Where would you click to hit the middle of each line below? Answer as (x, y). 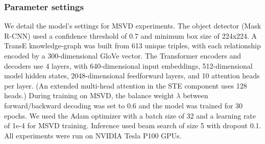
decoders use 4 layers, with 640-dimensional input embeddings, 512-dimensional (128, 65)
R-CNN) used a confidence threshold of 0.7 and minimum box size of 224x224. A (131, 35)
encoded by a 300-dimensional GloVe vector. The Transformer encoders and (123, 55)
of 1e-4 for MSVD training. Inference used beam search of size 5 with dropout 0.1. (133, 125)
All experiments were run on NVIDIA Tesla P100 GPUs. (93, 135)
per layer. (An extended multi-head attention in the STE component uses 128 (126, 85)
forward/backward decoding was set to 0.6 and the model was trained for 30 (124, 105)
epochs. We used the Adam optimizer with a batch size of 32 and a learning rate (130, 115)
